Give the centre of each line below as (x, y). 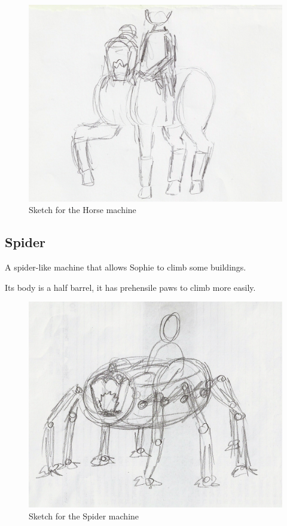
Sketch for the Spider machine (84, 516)
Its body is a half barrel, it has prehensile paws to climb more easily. (130, 287)
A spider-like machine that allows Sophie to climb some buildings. (126, 267)
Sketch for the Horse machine (83, 210)
